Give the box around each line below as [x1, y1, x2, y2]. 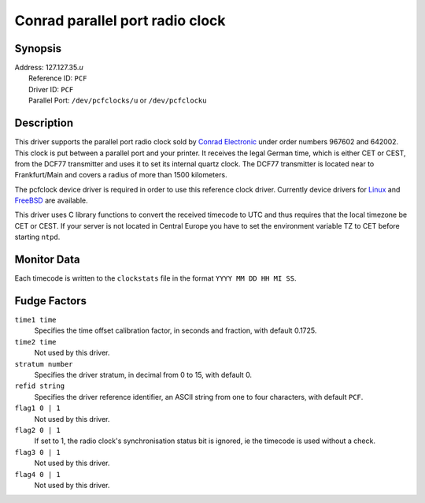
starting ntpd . [14, 233, 61, 242]
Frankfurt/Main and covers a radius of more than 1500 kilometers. [14, 170, 227, 180]
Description [14, 117, 74, 130]
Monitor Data [14, 253, 80, 266]
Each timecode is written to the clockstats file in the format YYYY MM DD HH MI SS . [14, 274, 297, 283]
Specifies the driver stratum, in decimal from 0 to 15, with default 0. [34, 371, 252, 380]
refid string [14, 382, 65, 390]
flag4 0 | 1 [14, 470, 61, 479]
